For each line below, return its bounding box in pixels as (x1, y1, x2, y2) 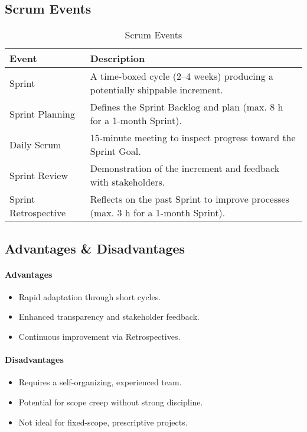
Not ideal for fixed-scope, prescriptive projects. (18, 415, 188, 428)
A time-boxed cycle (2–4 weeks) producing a (90, 69, 274, 83)
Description (90, 51, 145, 66)
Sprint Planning (9, 106, 75, 121)
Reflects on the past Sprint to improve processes (90, 192, 289, 206)
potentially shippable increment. (90, 83, 223, 97)
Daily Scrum (9, 137, 61, 151)
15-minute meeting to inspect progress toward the (90, 131, 296, 145)
